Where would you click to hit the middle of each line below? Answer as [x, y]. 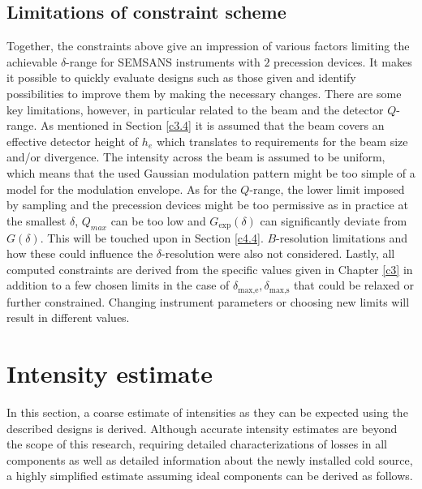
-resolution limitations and [342, 237]
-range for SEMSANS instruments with [163, 61]
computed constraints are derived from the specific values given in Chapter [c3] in [210, 269]
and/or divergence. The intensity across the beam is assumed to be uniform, [196, 157]
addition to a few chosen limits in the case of [118, 285]
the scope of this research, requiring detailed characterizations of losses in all [197, 444]
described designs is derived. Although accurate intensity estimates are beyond [202, 428]
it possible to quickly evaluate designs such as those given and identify [181, 77]
